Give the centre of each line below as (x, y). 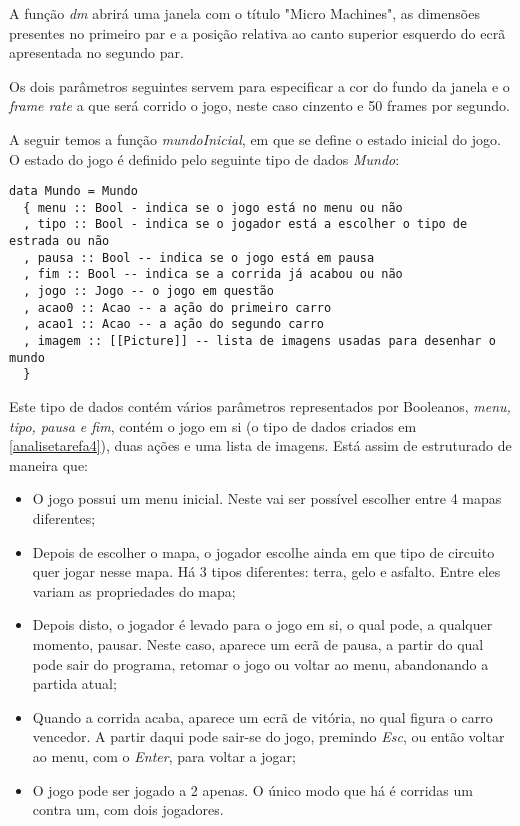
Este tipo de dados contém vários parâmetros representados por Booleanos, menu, (260, 406)
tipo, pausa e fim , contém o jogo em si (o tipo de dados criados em (213, 425)
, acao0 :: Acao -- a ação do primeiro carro (177, 307)
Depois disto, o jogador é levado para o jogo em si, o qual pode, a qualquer (262, 624)
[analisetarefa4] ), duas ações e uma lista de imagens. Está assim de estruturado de (260, 445)
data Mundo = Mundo (73, 191)
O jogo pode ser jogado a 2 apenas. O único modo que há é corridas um (252, 789)
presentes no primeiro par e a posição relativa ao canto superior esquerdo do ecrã (257, 32)
